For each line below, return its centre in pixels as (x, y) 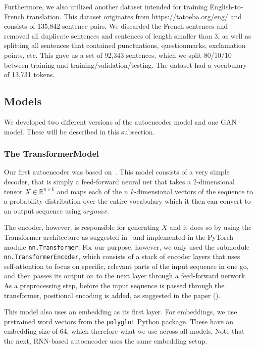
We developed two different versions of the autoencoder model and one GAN (120, 121)
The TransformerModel (51, 153)
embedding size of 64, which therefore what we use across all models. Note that (124, 331)
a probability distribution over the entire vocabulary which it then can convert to (128, 201)
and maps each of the (89, 191)
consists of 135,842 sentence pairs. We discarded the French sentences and (116, 26)
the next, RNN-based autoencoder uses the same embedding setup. (106, 341)
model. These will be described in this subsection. (79, 131)
